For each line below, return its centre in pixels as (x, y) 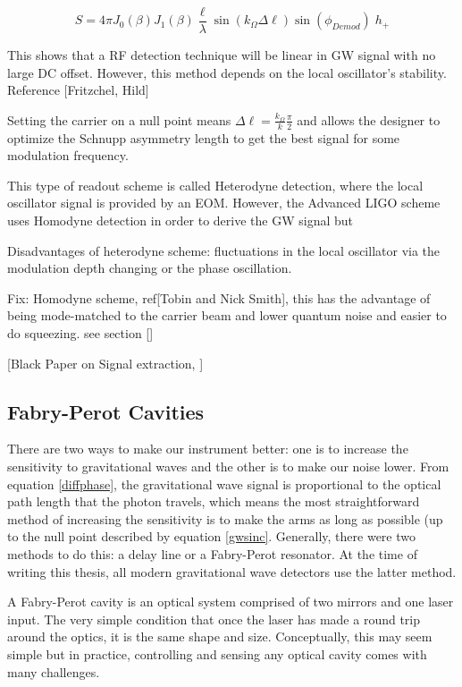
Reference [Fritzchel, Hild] (78, 90)
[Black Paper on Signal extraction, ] (105, 363)
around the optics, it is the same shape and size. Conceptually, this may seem (220, 636)
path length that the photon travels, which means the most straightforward (214, 501)
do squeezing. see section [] (80, 333)
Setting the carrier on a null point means (119, 119)
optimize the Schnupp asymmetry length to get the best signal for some (204, 137)
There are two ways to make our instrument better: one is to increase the (208, 449)
